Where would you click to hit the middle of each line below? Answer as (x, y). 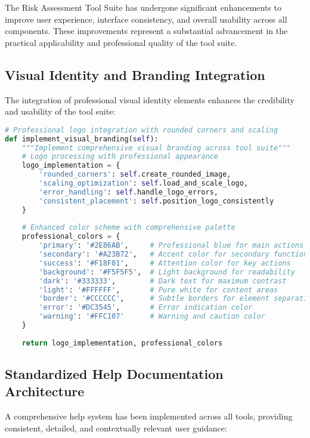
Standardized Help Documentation (114, 374)
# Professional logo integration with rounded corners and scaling (142, 130)
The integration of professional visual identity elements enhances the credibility (150, 99)
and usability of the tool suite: (60, 111)
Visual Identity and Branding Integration (135, 74)
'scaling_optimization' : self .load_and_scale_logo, (144, 183)
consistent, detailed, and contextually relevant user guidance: (116, 428)
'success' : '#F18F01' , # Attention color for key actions (165, 263)
